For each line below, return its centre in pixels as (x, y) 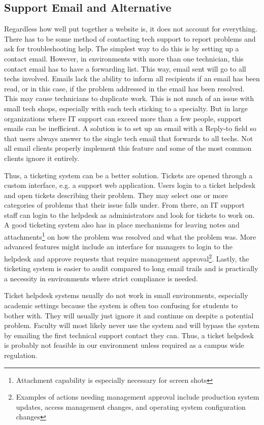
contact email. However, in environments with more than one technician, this (124, 58)
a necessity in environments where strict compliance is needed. (101, 278)
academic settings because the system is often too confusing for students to (121, 305)
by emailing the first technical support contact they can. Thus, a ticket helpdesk (129, 335)
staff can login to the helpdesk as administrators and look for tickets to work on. (129, 215)
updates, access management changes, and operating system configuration (131, 406)
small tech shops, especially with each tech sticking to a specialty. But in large (126, 108)
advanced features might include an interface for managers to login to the (118, 247)
